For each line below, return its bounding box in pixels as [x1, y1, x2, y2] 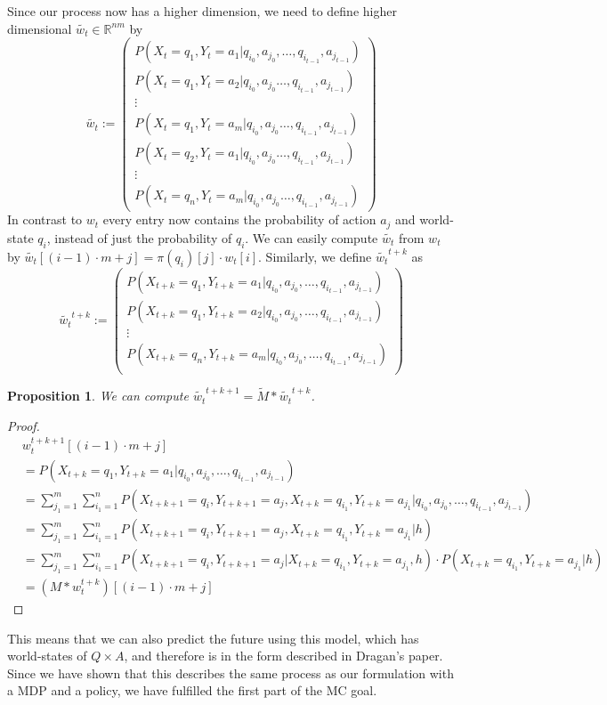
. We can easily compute [245, 228, 378, 247]
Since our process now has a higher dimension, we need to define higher [7, 2, 397, 20]
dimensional [7, 19, 72, 37]
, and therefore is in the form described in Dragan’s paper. [124, 646, 443, 665]
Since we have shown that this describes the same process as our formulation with [7, 663, 454, 682]
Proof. [7, 416, 40, 434]
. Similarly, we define [258, 247, 372, 265]
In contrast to [7, 210, 83, 229]
